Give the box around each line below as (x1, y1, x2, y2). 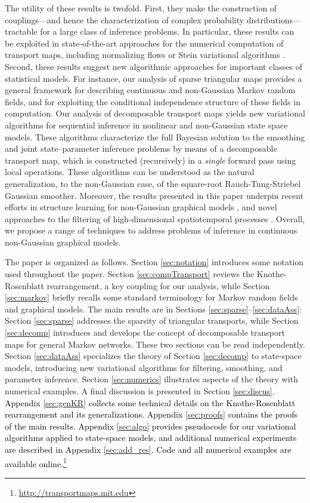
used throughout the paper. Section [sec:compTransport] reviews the (5, 268, 255, 280)
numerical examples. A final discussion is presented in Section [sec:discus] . (5, 385, 275, 397)
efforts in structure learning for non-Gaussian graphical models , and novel (5, 201, 277, 213)
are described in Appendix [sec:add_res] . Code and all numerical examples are (5, 443, 292, 455)
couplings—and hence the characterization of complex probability (5, 13, 244, 26)
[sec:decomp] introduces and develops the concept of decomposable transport (5, 326, 285, 339)
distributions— (246, 13, 302, 26)
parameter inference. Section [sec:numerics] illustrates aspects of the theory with (5, 373, 298, 385)
